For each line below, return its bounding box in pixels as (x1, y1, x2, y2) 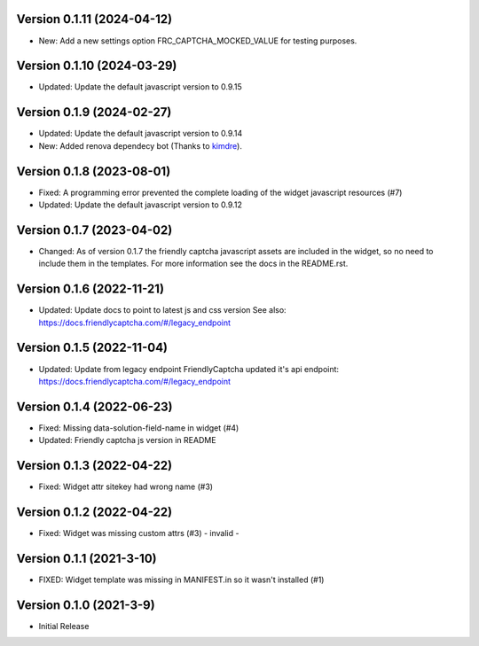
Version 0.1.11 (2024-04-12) (16, 12, 173, 27)
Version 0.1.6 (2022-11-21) (16, 282, 164, 297)
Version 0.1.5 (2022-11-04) (16, 340, 169, 355)
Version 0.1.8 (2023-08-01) (16, 164, 171, 179)
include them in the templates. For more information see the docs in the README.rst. (38, 258, 349, 269)
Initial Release (38, 620, 90, 631)
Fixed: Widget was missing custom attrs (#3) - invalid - (38, 528, 239, 539)
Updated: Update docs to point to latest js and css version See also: (38, 305, 287, 315)
